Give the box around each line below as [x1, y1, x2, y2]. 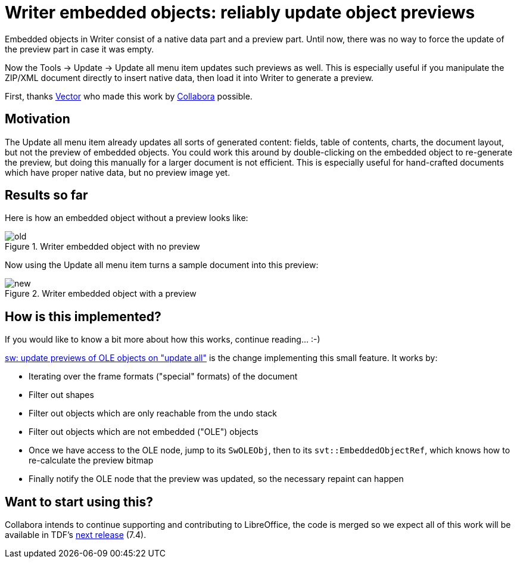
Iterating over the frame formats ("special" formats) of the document [29, 371, 298, 382]
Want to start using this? [5, 494, 154, 509]
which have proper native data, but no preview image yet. [5, 167, 231, 178]
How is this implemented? [5, 309, 161, 324]
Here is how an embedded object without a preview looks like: [5, 213, 248, 223]
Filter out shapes [29, 390, 94, 400]
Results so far [5, 188, 88, 203]
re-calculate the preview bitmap [29, 455, 154, 466]
